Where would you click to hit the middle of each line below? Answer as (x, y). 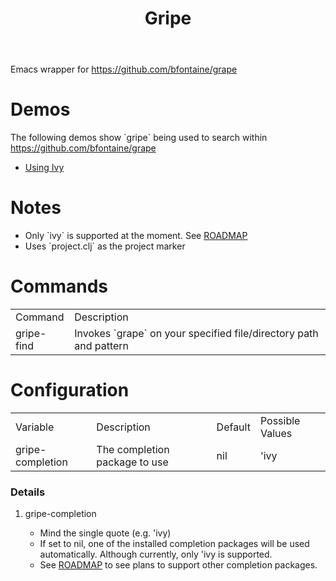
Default (233, 427)
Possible (280, 420)
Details (28, 492)
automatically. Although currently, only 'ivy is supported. (156, 554)
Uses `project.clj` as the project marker (105, 246)
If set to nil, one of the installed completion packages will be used (174, 544)
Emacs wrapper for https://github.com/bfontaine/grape (124, 69)
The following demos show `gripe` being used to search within (139, 138)
